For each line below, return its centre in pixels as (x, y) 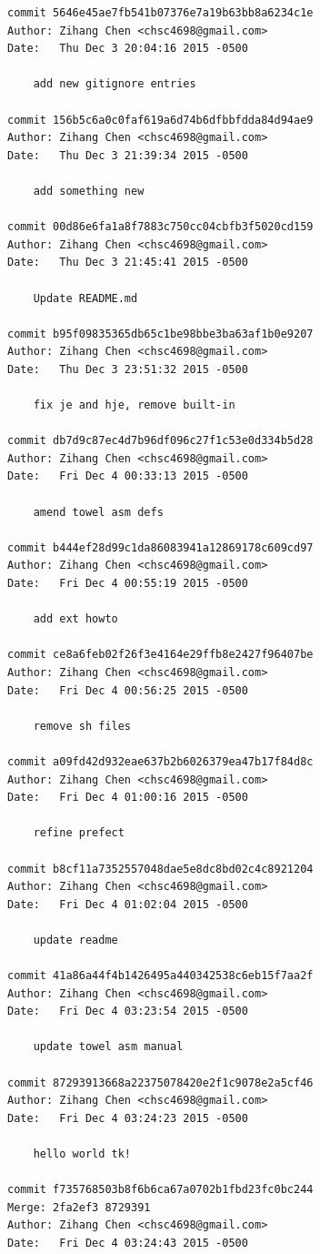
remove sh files (82, 726)
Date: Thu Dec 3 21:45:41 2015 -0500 (128, 263)
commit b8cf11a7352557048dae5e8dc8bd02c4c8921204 (160, 869)
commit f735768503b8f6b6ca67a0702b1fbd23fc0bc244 (160, 1190)
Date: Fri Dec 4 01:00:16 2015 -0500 (128, 798)
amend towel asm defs (98, 512)
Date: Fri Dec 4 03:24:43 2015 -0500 (128, 1243)
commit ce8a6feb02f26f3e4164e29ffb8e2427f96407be (160, 655)
